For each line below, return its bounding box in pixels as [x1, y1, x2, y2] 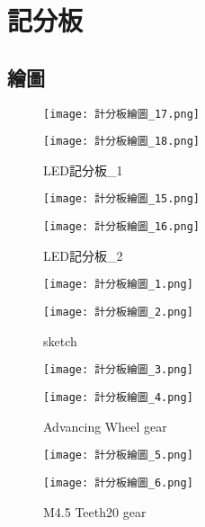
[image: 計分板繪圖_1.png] [43, 278, 193, 291]
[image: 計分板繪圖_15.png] [43, 192, 200, 206]
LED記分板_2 [43, 246, 123, 264]
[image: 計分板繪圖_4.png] [43, 390, 193, 404]
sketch [43, 331, 77, 350]
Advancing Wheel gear [43, 416, 167, 435]
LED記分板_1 [43, 160, 123, 179]
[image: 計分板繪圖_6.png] [43, 476, 193, 489]
